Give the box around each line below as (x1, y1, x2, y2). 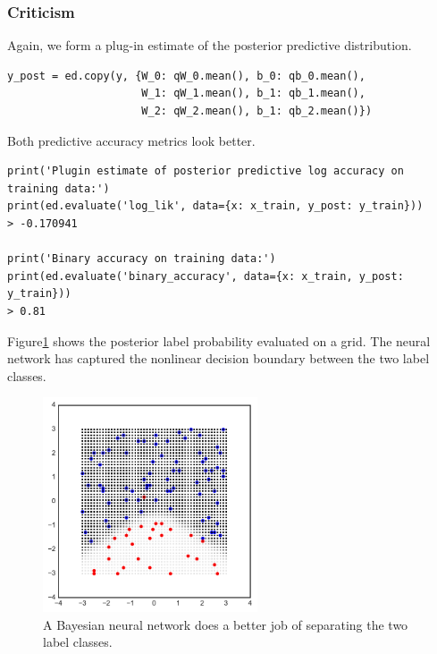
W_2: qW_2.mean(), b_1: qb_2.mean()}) (141, 105, 373, 117)
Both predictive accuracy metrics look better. (7, 131, 256, 149)
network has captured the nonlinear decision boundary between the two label (7, 349, 430, 368)
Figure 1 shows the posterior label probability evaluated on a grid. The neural (7, 331, 431, 350)
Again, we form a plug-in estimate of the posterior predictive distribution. (7, 36, 412, 55)
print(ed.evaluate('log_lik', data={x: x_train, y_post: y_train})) (7, 200, 424, 213)
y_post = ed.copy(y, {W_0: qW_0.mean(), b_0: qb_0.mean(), (7, 69, 366, 82)
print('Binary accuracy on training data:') (7, 252, 276, 266)
